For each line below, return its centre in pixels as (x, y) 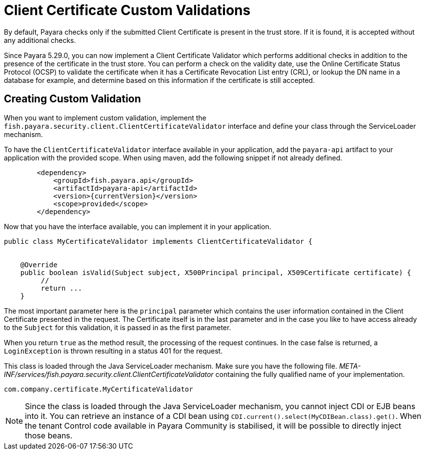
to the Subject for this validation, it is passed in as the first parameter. (118, 327)
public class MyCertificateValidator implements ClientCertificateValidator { (158, 241)
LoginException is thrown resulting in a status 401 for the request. (113, 351)
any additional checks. (40, 40)
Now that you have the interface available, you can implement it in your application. (138, 226)
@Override (39, 265)
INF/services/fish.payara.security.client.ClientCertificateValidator (109, 374)
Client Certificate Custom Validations (127, 10)
